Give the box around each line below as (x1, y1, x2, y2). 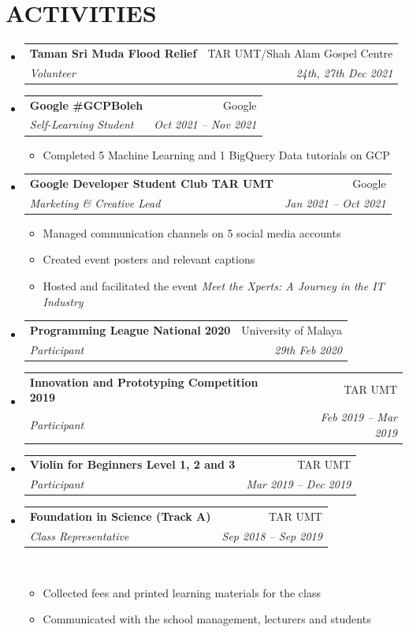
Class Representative (29, 528, 129, 544)
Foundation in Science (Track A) (29, 508, 211, 525)
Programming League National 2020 (29, 321, 231, 338)
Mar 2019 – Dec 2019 (246, 476, 351, 492)
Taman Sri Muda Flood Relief (29, 44, 197, 61)
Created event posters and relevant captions (43, 251, 255, 267)
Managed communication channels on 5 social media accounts (43, 224, 341, 241)
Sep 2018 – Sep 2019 (221, 528, 322, 544)
